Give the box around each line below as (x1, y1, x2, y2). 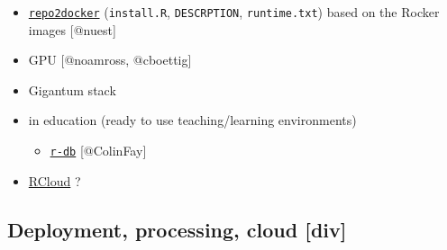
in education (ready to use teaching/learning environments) (28, 111, 357, 129)
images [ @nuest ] (28, 20, 116, 39)
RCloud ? (28, 171, 81, 190)
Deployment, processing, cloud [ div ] (7, 215, 347, 243)
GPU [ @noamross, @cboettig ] (28, 50, 192, 69)
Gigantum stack (28, 80, 116, 99)
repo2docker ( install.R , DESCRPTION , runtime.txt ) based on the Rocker (28, 3, 440, 21)
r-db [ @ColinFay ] (50, 141, 147, 160)
